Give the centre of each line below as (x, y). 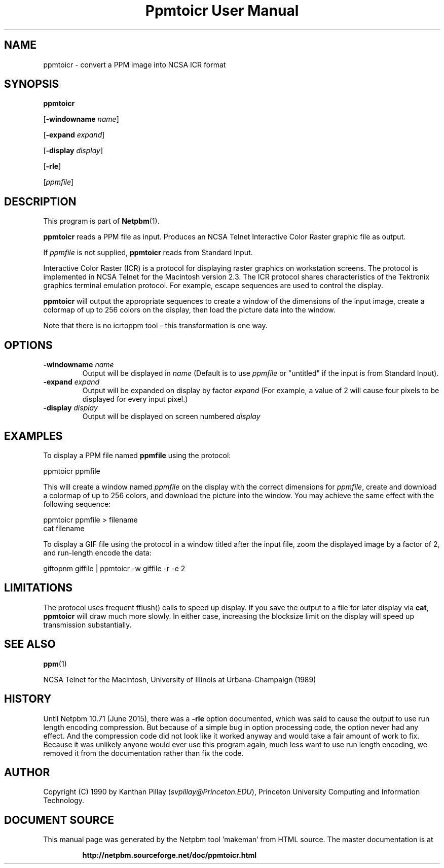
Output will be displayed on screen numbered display (171, 416)
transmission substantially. (87, 624)
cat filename (64, 528)
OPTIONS (28, 345)
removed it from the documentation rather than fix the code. (143, 753)
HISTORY (28, 699)
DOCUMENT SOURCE (59, 820)
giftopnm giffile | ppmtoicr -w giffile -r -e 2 (114, 568)
